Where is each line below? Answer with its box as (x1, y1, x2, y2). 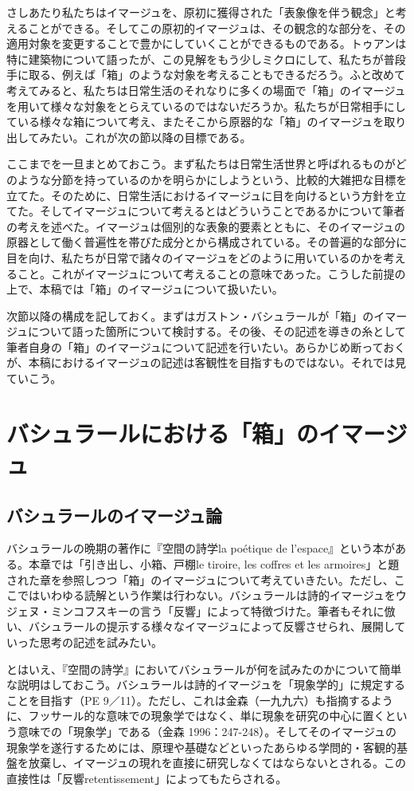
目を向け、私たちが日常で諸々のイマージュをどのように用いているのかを (6, 249, 384, 266)
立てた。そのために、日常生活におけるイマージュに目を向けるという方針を (6, 187, 396, 203)
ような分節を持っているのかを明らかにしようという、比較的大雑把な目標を (17, 171, 408, 187)
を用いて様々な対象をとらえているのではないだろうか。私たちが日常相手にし (6, 97, 406, 114)
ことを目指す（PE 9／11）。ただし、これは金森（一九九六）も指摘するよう (6, 691, 393, 708)
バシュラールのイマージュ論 (6, 502, 223, 527)
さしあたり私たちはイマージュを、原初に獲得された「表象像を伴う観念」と (6, 4, 396, 20)
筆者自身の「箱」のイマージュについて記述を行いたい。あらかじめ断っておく (6, 338, 406, 355)
